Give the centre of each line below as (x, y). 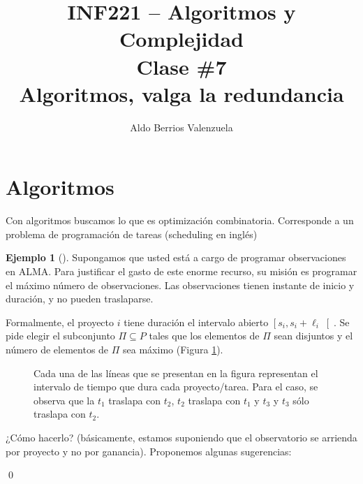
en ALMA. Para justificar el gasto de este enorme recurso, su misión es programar (181, 271)
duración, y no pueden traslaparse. (80, 299)
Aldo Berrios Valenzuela (181, 127)
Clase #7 (181, 66)
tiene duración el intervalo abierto (196, 322)
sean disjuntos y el (313, 336)
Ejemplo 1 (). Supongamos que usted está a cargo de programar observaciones (176, 257)
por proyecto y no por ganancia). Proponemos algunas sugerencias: (149, 451)
